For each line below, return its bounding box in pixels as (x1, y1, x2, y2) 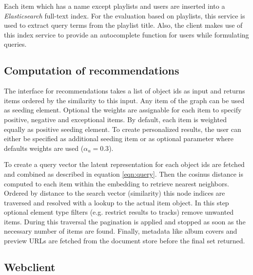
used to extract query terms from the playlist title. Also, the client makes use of (4, 20, 243, 30)
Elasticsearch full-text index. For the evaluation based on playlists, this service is (4, 10, 245, 20)
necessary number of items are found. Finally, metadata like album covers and (4, 226, 237, 236)
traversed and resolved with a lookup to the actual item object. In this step (4, 197, 229, 207)
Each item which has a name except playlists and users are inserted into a (4, 1, 225, 11)
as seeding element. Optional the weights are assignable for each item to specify (4, 105, 242, 115)
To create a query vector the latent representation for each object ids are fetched (4, 159, 245, 169)
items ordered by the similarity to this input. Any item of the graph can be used (4, 95, 245, 105)
